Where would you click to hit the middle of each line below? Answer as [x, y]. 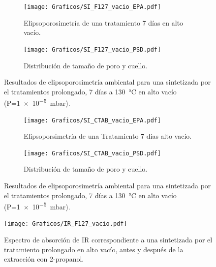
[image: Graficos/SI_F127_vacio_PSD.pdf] [93, 49]
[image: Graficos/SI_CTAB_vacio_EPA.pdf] [93, 120]
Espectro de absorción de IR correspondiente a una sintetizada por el [108, 240]
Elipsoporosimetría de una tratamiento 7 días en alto [104, 22]
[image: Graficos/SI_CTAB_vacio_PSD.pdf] [93, 153]
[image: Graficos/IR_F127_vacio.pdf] [66, 224]
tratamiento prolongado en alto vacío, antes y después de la [94, 249]
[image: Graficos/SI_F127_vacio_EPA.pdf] [93, 7]
